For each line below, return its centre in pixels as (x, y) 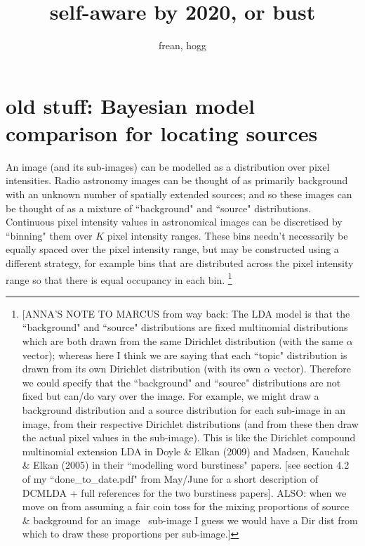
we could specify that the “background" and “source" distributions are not (181, 382)
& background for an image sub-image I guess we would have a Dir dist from (190, 520)
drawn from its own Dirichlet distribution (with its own (141, 369)
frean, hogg (182, 45)
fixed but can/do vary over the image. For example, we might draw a (171, 396)
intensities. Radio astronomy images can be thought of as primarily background (177, 180)
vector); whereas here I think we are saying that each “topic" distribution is (185, 355)
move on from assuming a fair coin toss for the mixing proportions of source (186, 506)
